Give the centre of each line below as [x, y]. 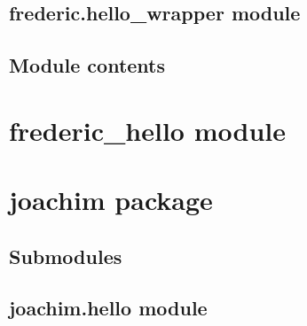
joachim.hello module [108, 308]
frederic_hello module [147, 130]
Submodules [66, 256]
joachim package [111, 200]
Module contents [87, 65]
